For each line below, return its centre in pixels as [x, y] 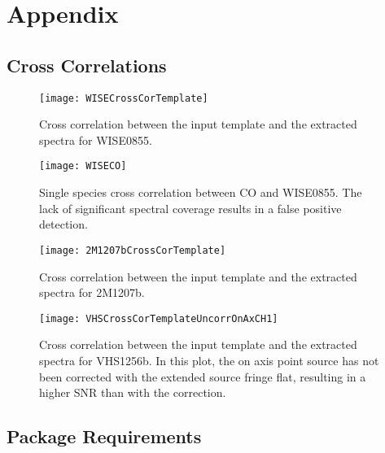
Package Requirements [104, 436]
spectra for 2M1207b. [92, 292]
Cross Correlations [87, 65]
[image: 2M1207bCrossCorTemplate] [133, 250]
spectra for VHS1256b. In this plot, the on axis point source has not [209, 360]
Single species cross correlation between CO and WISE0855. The [201, 192]
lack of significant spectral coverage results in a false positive [190, 208]
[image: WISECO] [83, 166]
